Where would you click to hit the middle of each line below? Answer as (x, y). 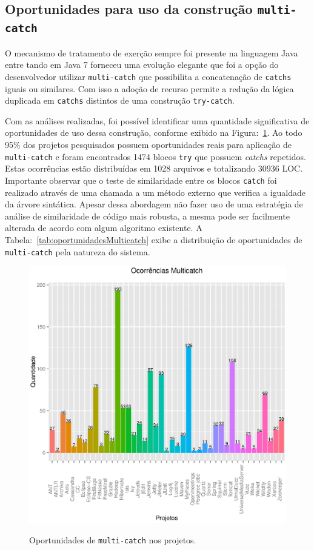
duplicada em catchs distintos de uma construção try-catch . (120, 100)
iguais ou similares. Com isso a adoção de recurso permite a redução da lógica (149, 88)
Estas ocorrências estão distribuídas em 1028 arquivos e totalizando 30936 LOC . (154, 168)
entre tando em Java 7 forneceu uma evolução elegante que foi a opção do (142, 65)
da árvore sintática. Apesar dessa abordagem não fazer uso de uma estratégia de (154, 204)
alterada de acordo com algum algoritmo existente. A (104, 228)
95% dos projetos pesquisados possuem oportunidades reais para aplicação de (148, 145)
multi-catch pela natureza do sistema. (78, 251)
